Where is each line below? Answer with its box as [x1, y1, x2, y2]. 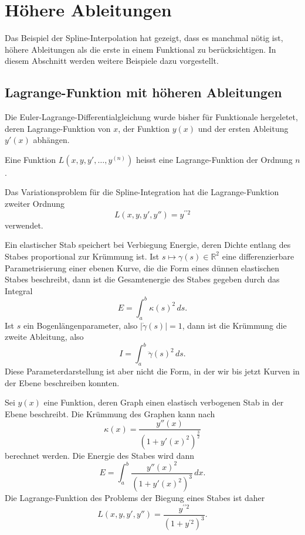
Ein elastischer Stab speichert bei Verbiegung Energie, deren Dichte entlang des [5, 238, 291, 251]
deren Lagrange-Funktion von [5, 122, 111, 134]
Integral [5, 284, 33, 297]
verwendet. [5, 219, 43, 231]
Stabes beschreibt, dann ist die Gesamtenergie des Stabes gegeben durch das [5, 273, 280, 285]
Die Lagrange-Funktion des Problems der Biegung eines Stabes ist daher [5, 492, 265, 504]
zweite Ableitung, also [5, 330, 84, 343]
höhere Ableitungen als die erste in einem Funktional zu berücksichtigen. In [5, 43, 276, 55]
